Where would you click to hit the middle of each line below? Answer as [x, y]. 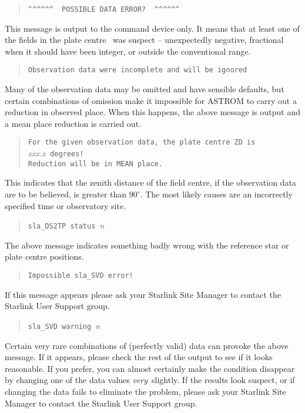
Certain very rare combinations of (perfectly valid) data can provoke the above [147, 345]
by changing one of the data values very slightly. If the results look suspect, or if [150, 380]
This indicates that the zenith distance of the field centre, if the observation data [150, 182]
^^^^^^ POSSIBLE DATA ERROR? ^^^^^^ [104, 9]
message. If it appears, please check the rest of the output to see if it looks [139, 357]
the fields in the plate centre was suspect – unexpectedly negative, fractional [144, 40]
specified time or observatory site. [66, 205]
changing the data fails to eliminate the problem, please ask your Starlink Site [145, 391]
